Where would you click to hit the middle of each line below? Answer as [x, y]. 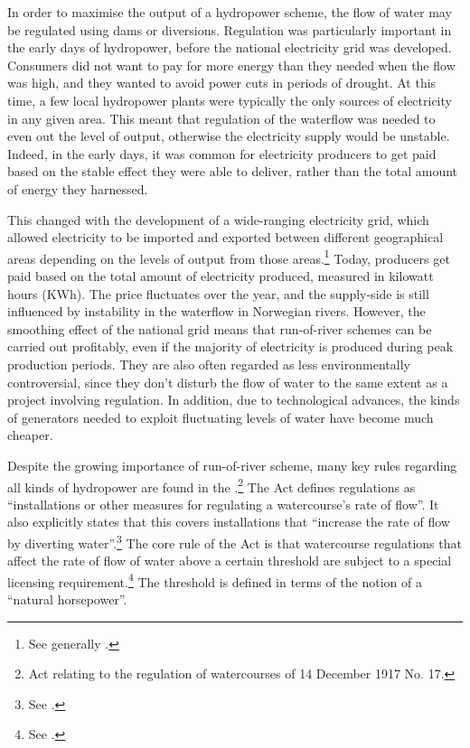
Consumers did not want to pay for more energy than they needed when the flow [231, 65]
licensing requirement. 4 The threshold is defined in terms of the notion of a [215, 580]
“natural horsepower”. [67, 599]
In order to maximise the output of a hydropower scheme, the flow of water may [230, 12]
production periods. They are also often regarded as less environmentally [209, 364]
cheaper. [30, 435]
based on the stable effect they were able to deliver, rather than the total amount [233, 171]
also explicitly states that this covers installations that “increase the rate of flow [229, 522]
